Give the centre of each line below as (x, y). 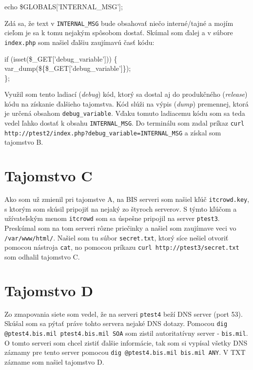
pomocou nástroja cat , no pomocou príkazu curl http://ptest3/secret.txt (122, 247)
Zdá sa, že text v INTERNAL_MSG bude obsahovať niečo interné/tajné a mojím (119, 23)
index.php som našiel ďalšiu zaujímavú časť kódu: (79, 42)
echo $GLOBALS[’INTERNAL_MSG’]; (64, 6)
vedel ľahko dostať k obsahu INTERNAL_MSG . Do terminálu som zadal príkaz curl (125, 123)
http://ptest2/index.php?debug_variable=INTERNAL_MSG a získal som (113, 132)
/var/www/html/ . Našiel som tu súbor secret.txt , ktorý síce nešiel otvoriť (117, 237)
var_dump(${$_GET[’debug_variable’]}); (68, 68)
